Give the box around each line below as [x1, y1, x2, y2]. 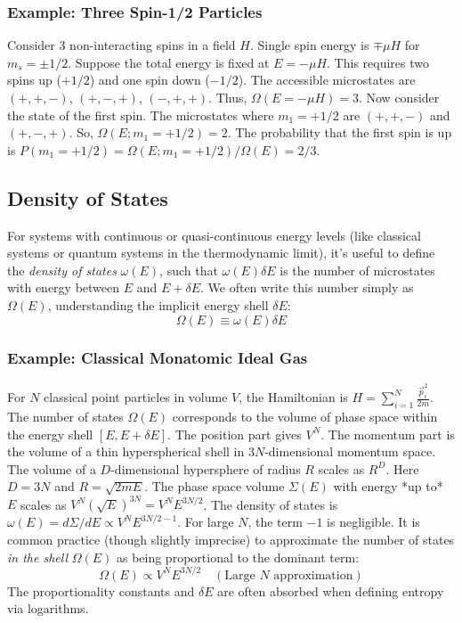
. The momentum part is [320, 424, 455, 443]
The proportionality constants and [7, 581, 195, 600]
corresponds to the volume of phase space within [172, 406, 438, 425]
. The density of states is [203, 495, 338, 513]
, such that [159, 260, 218, 279]
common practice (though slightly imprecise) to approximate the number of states [7, 530, 455, 549]
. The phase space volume [144, 477, 285, 496]
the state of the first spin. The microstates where [7, 105, 274, 124]
